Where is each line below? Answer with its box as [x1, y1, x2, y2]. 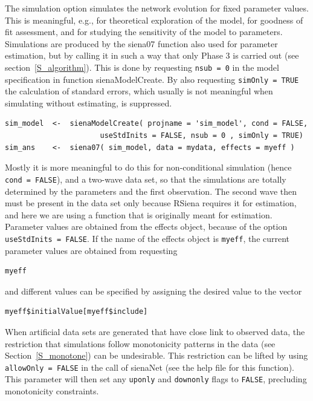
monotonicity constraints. [5, 385, 99, 397]
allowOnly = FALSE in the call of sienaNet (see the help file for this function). [5, 360, 294, 373]
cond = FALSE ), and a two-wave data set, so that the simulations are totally [5, 172, 286, 185]
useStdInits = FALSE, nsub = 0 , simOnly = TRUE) [100, 131, 303, 140]
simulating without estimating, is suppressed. [5, 96, 172, 109]
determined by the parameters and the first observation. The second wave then [5, 184, 297, 197]
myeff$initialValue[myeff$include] [5, 307, 148, 316]
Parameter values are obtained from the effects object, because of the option [5, 220, 288, 233]
